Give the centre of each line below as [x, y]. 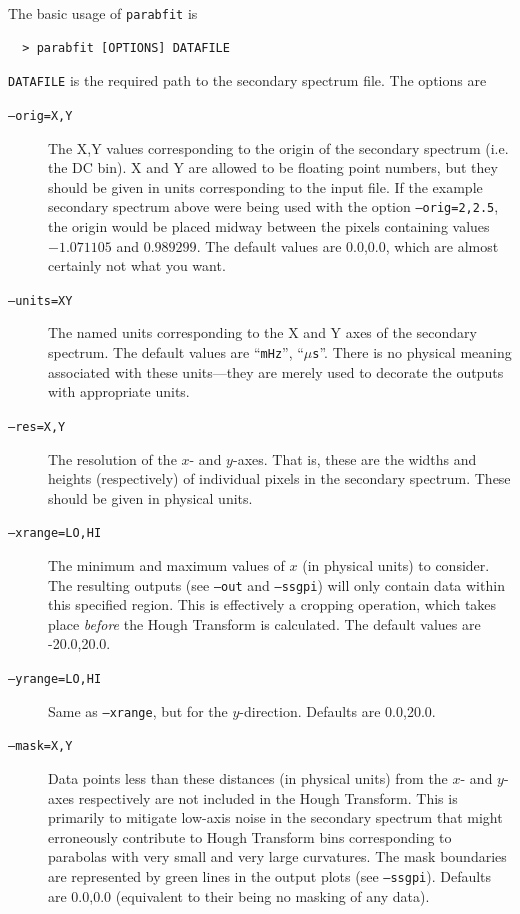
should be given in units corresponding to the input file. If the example [265, 186]
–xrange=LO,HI [55, 533]
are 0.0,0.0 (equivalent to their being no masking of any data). [239, 895]
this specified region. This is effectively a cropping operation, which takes [272, 604]
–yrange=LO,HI [55, 679]
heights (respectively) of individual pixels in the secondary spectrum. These [279, 478]
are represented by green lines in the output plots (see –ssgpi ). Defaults [270, 875]
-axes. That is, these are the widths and [354, 458]
